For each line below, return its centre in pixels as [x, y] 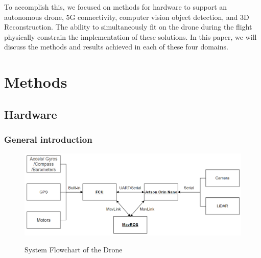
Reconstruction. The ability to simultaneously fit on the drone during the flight [128, 27]
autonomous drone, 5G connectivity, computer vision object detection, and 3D [127, 17]
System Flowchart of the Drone [74, 250]
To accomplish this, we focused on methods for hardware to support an [116, 7]
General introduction [48, 139]
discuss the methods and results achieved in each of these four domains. [116, 47]
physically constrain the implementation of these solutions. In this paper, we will [130, 36]
